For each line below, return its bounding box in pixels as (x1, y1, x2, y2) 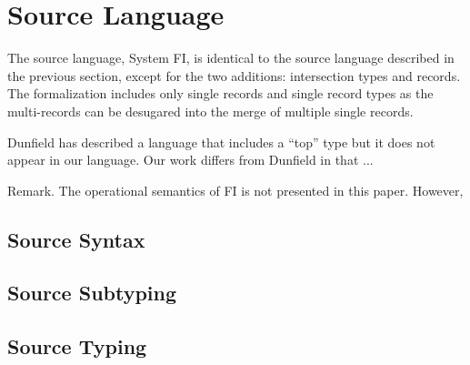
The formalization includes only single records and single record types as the (7, 84, 434, 103)
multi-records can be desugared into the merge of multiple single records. (7, 101, 414, 120)
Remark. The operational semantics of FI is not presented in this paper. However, (7, 180, 464, 199)
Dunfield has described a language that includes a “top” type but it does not (7, 132, 435, 151)
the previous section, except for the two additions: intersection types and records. (7, 66, 461, 85)
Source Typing (7, 332, 147, 360)
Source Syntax (7, 225, 145, 253)
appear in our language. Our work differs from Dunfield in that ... (7, 150, 374, 169)
